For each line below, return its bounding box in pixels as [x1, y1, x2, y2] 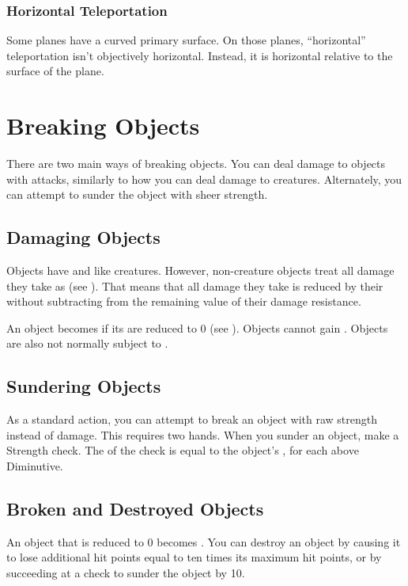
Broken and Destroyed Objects [6, 497, 264, 521]
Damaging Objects [6, 225, 161, 249]
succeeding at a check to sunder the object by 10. [6, 565, 245, 581]
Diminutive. [6, 458, 63, 474]
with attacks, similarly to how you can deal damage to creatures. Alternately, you [6, 170, 402, 187]
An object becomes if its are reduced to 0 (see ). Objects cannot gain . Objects [6, 319, 388, 336]
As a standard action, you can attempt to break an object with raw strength [6, 411, 377, 428]
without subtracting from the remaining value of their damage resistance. [6, 293, 361, 310]
